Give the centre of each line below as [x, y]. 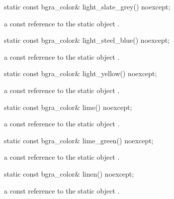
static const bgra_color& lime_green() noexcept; [79, 140]
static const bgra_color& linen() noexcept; [69, 173]
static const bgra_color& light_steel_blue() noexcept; [87, 40]
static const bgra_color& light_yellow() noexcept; [81, 73]
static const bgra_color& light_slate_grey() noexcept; [87, 6]
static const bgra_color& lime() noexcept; [68, 107]
